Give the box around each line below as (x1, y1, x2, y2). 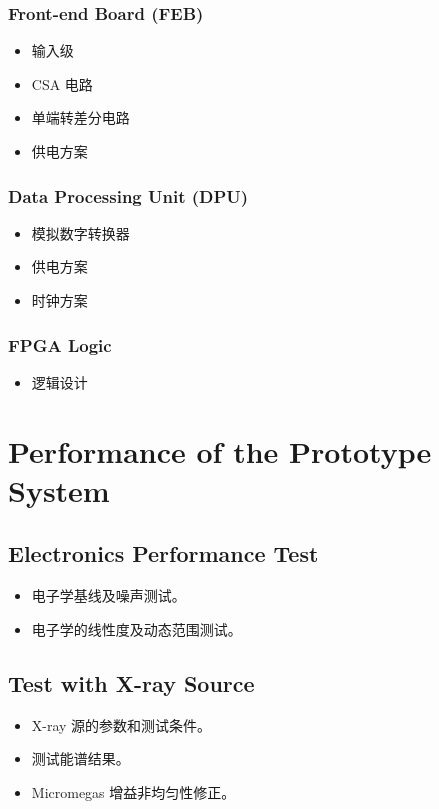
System (8, 469, 110, 510)
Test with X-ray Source (8, 667, 255, 698)
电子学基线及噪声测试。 (31, 585, 186, 606)
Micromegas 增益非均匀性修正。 (31, 781, 236, 802)
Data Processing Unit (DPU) (8, 183, 249, 208)
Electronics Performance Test (8, 538, 319, 569)
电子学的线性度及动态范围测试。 (31, 618, 242, 639)
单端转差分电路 (31, 107, 130, 128)
